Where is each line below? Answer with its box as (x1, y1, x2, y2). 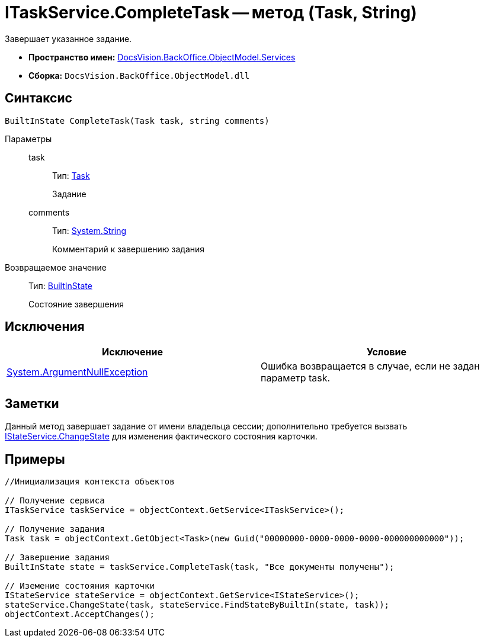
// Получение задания (5, 524, 105, 534)
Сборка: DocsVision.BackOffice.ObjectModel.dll (28, 70, 250, 81)
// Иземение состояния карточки (5, 581, 155, 591)
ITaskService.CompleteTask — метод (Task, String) (5, 2, 417, 23)
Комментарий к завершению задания (52, 243, 205, 254)
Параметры (5, 133, 52, 144)
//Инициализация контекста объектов (5, 477, 175, 487)
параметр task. (261, 372, 331, 384)
